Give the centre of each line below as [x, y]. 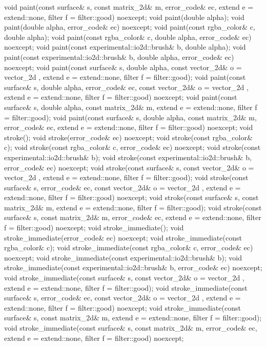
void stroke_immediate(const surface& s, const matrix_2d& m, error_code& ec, [131, 328]
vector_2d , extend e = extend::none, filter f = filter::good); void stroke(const [126, 177]
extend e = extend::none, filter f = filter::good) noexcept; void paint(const [121, 97]
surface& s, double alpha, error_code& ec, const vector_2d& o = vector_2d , [126, 87]
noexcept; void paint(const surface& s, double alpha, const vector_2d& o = [123, 67]
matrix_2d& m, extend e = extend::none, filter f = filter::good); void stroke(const [133, 207]
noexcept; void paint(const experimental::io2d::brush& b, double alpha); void [125, 47]
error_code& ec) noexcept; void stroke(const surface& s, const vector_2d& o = [129, 167]
